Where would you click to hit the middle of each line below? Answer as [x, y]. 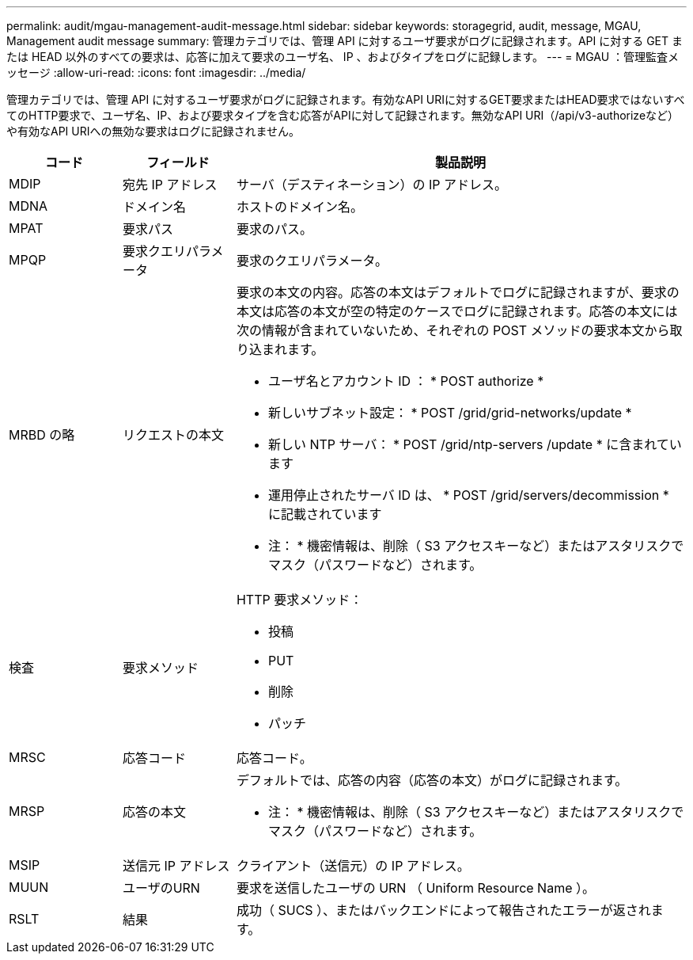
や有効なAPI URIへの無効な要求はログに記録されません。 [153, 131]
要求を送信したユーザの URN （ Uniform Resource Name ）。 [415, 888]
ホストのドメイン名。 [299, 207]
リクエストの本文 [173, 435]
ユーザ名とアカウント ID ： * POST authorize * [406, 381]
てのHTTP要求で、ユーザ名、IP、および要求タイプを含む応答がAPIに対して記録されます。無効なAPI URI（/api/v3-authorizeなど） [343, 115]
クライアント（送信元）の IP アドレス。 [353, 866]
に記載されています [325, 514]
